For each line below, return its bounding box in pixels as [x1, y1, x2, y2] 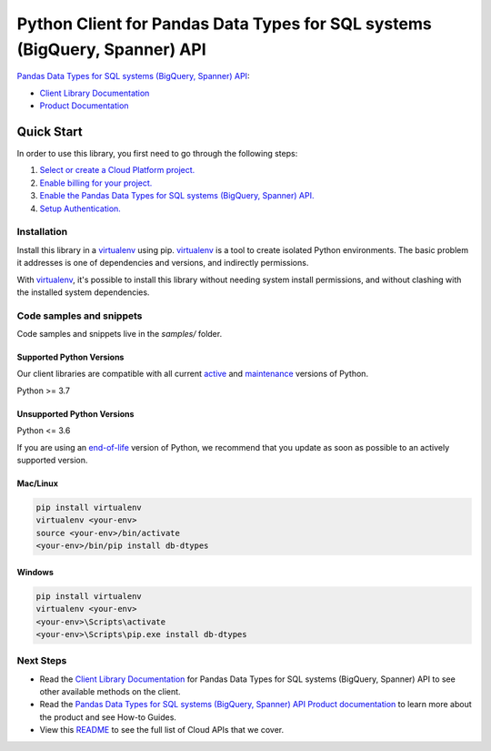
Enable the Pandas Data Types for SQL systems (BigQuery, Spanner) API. [39, 190, 315, 201]
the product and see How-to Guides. [39, 711, 177, 723]
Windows [16, 566, 54, 577]
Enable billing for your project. [39, 178, 153, 188]
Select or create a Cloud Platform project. [39, 165, 195, 176]
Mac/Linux [16, 478, 59, 489]
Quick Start [16, 124, 83, 139]
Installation [16, 226, 68, 238]
